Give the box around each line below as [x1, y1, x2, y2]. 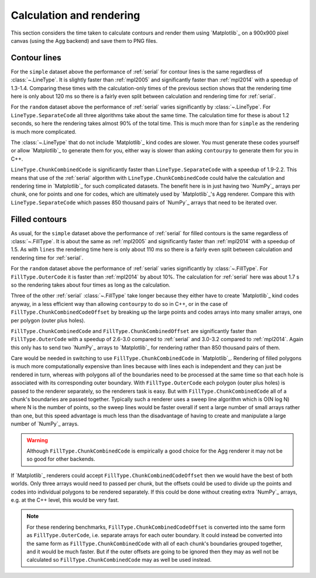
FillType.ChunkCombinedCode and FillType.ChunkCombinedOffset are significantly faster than [11, 327, 257, 334]
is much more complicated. [11, 128, 77, 135]
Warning [26, 437, 48, 444]
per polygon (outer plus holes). [11, 317, 85, 324]
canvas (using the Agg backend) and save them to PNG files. [11, 37, 158, 44]
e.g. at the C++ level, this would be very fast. [11, 496, 119, 504]
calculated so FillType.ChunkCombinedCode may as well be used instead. [26, 556, 212, 563]
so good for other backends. [26, 455, 95, 463]
